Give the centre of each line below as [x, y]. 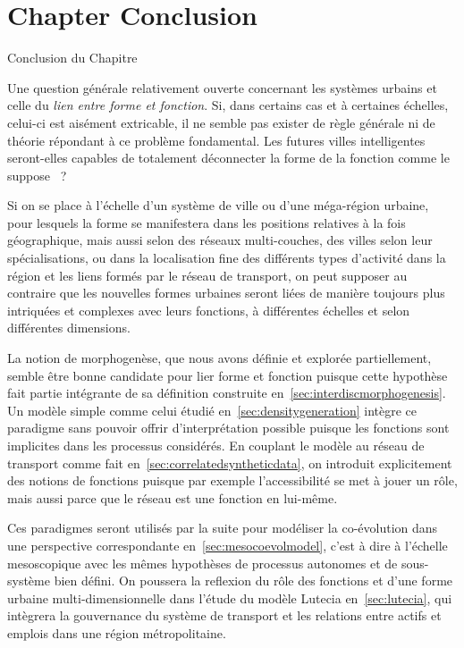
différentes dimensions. [69, 328]
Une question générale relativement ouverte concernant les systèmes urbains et [222, 87]
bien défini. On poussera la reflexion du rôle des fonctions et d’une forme [253, 581]
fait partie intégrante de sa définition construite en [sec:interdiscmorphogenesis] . [227, 393]
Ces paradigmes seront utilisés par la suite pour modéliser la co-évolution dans [223, 528]
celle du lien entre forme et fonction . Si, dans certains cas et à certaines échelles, [228, 105]
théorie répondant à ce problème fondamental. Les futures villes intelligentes [216, 140]
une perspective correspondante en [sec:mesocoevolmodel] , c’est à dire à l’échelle [228, 545]
